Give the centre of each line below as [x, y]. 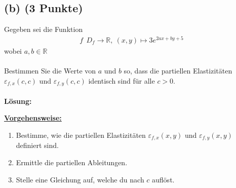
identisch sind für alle [122, 80]
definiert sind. [37, 145]
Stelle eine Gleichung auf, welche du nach [80, 179]
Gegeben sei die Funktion [44, 29]
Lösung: [18, 101]
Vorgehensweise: [33, 118]
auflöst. [163, 179]
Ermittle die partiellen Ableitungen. [72, 162]
